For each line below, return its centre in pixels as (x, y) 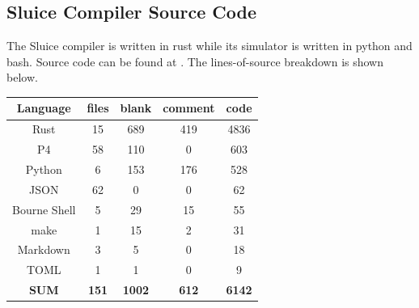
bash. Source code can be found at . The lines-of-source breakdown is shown (195, 61)
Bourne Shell (44, 209)
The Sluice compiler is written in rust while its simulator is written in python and (209, 46)
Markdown (44, 249)
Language (44, 108)
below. (22, 77)
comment (189, 108)
